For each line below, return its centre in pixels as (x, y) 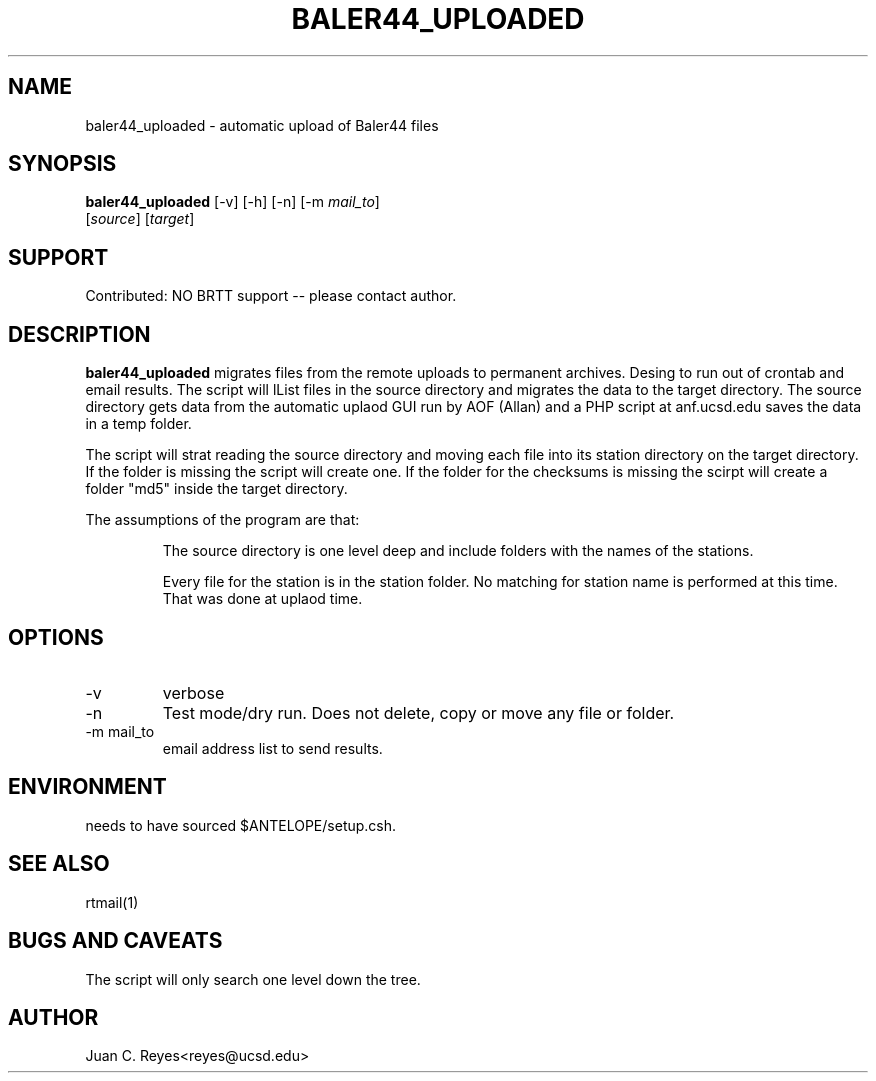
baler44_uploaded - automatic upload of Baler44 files (262, 125)
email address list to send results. (272, 748)
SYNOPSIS (62, 164)
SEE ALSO (59, 864)
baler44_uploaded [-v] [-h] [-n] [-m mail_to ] (232, 202)
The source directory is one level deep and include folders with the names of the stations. (458, 551)
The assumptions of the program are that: (222, 520)
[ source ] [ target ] (140, 219)
